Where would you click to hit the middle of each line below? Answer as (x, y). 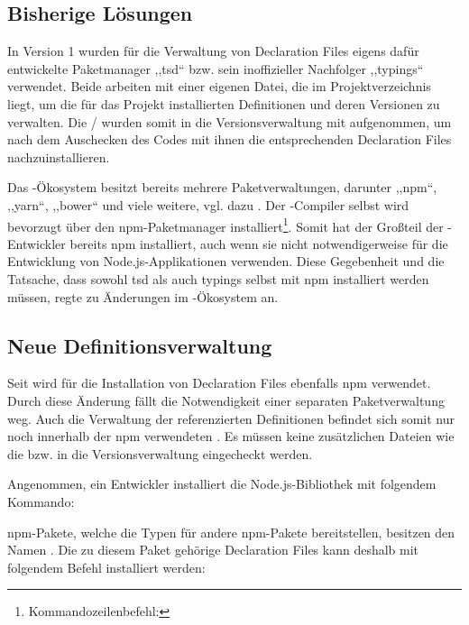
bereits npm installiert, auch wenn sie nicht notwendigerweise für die (259, 243)
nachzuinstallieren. (59, 156)
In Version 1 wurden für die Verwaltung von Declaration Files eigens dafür (213, 51)
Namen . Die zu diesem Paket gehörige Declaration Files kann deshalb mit (213, 550)
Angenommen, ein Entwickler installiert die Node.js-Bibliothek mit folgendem (222, 484)
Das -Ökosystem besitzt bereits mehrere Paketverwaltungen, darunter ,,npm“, (222, 187)
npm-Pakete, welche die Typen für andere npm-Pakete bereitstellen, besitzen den (231, 532)
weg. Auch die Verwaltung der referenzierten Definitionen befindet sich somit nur (231, 418)
